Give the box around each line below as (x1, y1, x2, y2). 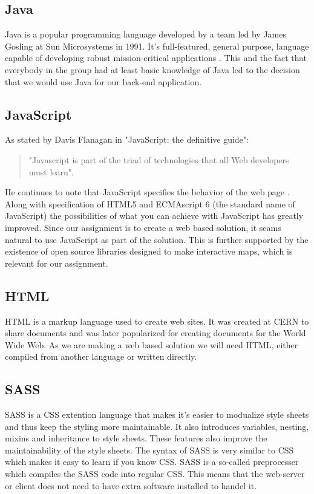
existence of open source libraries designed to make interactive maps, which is (5, 245, 293, 258)
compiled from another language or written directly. (5, 350, 197, 363)
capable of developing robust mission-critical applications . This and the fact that (5, 51, 307, 64)
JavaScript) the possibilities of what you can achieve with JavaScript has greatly (5, 209, 304, 222)
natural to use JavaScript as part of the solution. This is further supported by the (5, 233, 309, 245)
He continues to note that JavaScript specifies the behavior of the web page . (5, 186, 290, 198)
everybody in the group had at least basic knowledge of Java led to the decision (5, 63, 300, 76)
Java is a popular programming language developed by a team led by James (5, 28, 286, 41)
